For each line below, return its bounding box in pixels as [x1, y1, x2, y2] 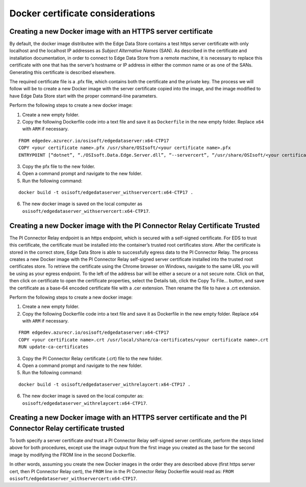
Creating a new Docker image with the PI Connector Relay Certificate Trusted [9, 221, 260, 230]
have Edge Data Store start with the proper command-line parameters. [9, 92, 158, 99]
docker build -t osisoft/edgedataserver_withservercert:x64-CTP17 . [18, 189, 193, 196]
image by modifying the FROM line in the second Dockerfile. [9, 452, 136, 458]
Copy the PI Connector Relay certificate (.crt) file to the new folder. [22, 355, 163, 361]
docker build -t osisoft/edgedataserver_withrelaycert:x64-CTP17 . [18, 381, 191, 387]
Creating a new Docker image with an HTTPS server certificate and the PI [9, 413, 247, 422]
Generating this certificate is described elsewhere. [9, 69, 116, 75]
